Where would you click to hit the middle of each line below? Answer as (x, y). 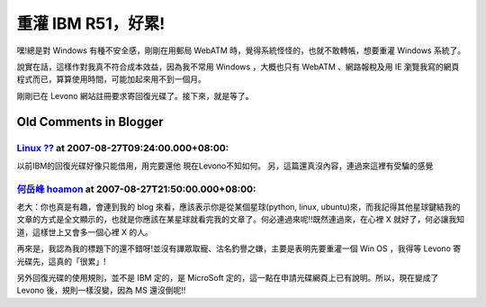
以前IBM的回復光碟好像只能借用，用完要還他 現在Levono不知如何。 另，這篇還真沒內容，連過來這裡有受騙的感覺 (225, 166)
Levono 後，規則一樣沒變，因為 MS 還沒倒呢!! (101, 290)
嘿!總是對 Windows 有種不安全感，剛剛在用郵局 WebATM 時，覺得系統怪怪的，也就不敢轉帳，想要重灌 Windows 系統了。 (241, 50)
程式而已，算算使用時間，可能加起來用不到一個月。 (111, 79)
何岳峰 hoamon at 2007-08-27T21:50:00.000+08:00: (136, 189)
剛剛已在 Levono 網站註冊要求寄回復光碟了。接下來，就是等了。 (135, 95)
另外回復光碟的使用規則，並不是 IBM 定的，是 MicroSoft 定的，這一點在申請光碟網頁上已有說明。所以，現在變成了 (228, 277)
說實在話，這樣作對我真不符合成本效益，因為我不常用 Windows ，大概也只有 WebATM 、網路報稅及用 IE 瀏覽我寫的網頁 (238, 67)
